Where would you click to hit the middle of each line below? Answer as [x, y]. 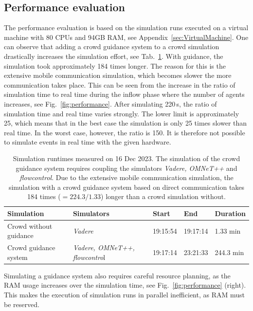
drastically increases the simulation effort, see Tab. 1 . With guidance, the [114, 56]
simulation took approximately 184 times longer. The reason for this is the [115, 65]
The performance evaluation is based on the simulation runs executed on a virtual [126, 27]
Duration [230, 213]
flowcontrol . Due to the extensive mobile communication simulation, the [126, 177]
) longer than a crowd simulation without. [163, 196]
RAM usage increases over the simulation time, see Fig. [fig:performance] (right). [125, 285]
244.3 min [229, 252]
